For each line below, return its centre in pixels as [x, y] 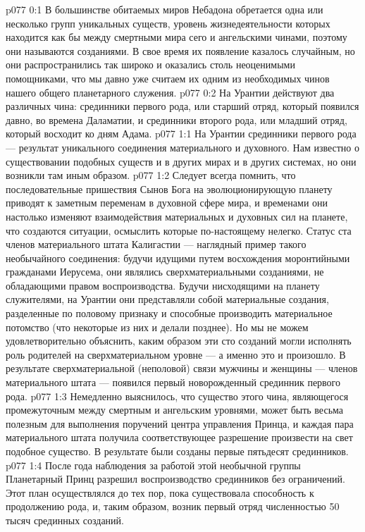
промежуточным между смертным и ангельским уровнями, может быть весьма [175, 410]
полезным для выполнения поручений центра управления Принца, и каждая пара [180, 423]
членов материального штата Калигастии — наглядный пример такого [156, 244]
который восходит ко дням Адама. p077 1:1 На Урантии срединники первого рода [181, 134]
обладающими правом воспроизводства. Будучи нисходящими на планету [163, 285]
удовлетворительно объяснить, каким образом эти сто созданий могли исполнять [179, 341]
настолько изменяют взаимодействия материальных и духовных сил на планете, [177, 216]
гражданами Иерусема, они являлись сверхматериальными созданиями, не [165, 272]
